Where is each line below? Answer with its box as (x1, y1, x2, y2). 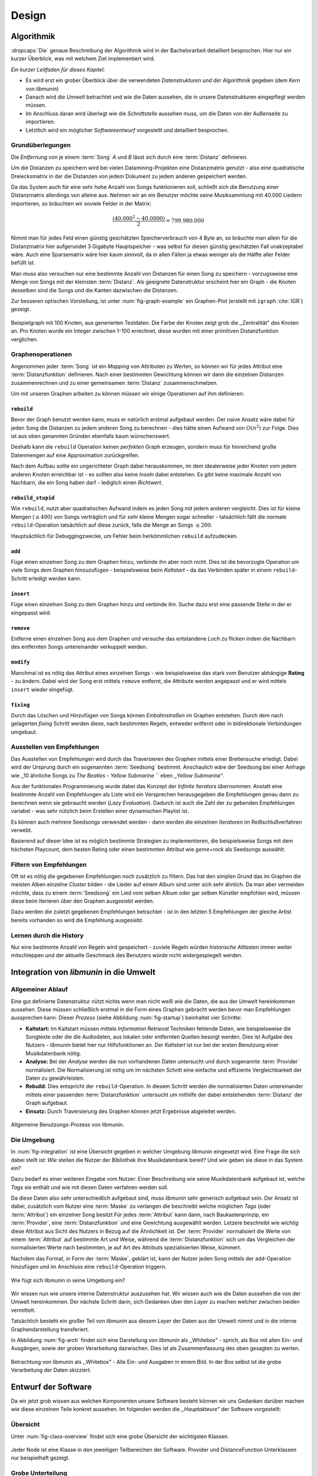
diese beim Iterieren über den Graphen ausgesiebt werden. (11, 897, 154, 904)
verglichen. (11, 335, 38, 342)
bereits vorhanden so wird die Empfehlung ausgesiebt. (11, 916, 144, 923)
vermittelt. (11, 1307, 36, 1314)
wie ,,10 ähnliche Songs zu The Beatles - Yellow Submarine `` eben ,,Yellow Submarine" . (11, 772, 225, 779)
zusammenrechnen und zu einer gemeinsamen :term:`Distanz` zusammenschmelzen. (11, 379, 218, 386)
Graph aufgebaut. (25, 1099, 69, 1106)
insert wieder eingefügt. (11, 685, 74, 693)
